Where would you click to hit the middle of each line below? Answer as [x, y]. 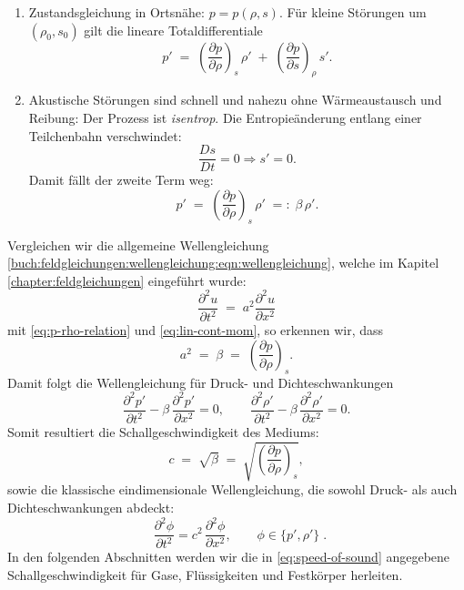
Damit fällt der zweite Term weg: [121, 180]
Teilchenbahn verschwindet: [105, 135]
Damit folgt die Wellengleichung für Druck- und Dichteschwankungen [201, 382]
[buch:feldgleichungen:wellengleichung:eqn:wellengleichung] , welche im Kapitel [223, 263]
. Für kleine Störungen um [353, 12]
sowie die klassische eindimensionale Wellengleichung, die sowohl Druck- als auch [232, 489]
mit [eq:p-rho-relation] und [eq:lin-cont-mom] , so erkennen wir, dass [196, 330]
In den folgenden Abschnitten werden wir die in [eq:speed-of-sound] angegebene [229, 557]
